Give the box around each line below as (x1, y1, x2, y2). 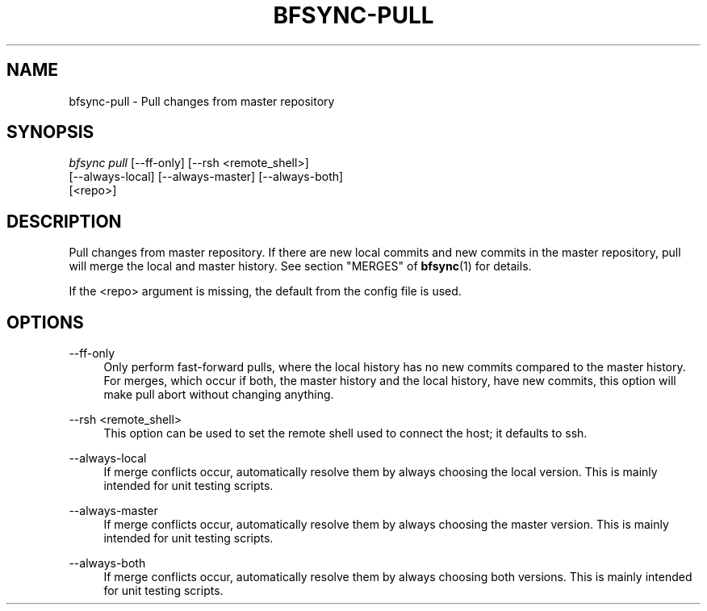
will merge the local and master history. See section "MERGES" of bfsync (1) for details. (69, 259, 532, 274)
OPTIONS (6, 312, 84, 333)
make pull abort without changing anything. (103, 387, 334, 402)
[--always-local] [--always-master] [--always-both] (69, 169, 344, 184)
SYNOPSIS (6, 122, 94, 143)
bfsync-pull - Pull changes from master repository (69, 94, 335, 108)
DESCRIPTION (6, 211, 122, 232)
